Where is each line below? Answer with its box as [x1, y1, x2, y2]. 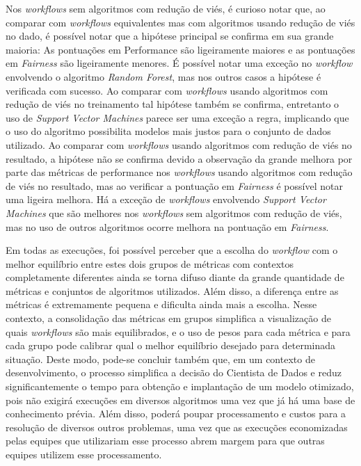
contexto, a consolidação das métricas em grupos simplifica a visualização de [6, 311, 331, 326]
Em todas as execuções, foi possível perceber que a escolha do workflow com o [6, 243, 338, 257]
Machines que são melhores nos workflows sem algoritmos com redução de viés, [6, 205, 342, 220]
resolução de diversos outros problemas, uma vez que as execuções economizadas [6, 419, 348, 434]
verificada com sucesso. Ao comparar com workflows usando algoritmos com [6, 83, 328, 97]
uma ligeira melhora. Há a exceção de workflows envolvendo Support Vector [6, 192, 326, 207]
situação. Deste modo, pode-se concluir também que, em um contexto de [6, 351, 315, 366]
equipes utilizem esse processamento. [6, 447, 162, 461]
